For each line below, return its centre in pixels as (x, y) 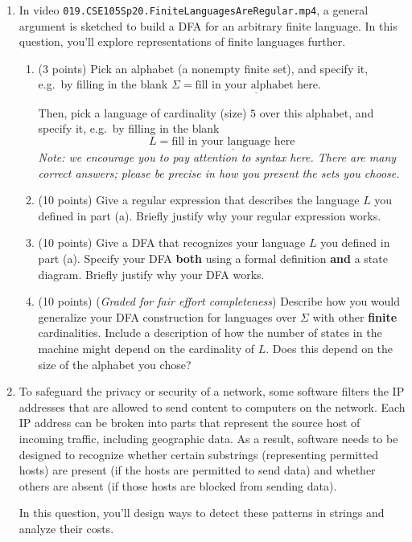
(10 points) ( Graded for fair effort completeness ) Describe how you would (219, 301)
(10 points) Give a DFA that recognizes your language (172, 242)
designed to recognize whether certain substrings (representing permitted (199, 454)
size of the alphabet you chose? (115, 364)
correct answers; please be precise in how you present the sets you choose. (219, 172)
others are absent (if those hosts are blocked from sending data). (178, 485)
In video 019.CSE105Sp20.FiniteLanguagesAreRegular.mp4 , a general (194, 10)
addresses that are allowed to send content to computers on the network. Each (212, 406)
